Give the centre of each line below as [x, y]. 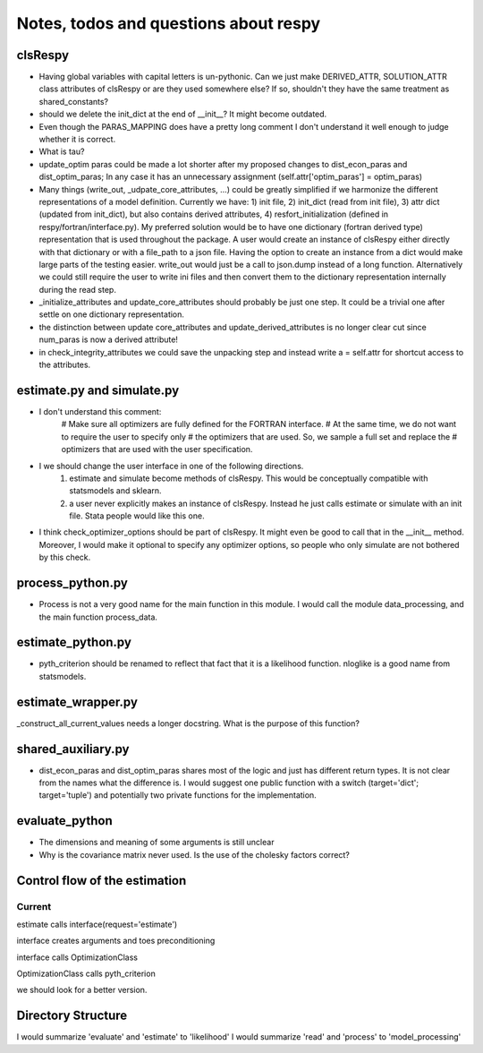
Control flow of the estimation [102, 881]
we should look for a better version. [82, 990]
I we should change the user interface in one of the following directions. [171, 466]
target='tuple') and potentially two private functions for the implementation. [178, 795]
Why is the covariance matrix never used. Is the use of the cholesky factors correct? [195, 854]
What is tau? [62, 151]
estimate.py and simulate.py [98, 390]
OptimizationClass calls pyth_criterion [86, 974]
